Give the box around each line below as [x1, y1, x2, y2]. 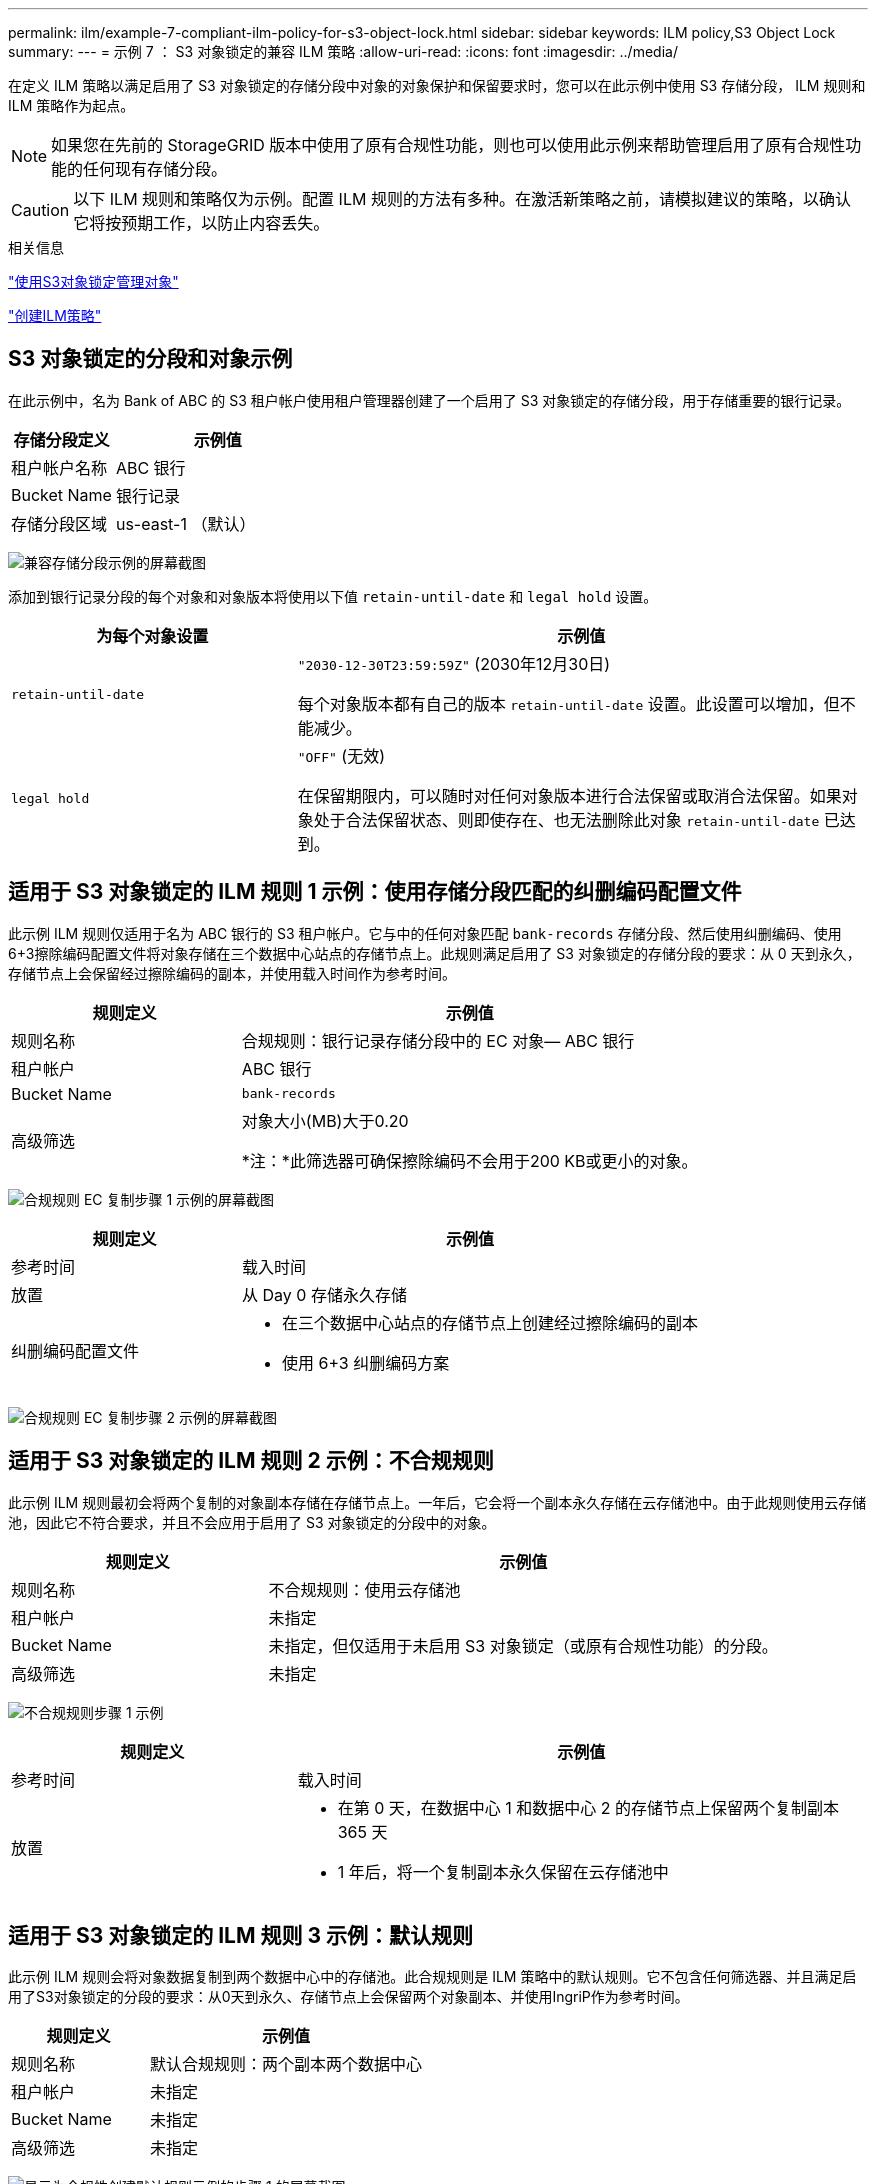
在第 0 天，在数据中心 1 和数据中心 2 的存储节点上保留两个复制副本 [337, 1797, 840, 1818]
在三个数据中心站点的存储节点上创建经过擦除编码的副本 [282, 1312, 699, 1333]
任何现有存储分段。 [83, 159, 228, 179]
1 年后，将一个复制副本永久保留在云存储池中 [337, 1861, 669, 1882]
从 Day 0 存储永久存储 [242, 1284, 407, 1305]
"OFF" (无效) [297, 745, 385, 766]
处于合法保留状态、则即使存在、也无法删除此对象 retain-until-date [313, 809, 820, 830]
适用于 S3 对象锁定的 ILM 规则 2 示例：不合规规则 [8, 1448, 494, 1474]
